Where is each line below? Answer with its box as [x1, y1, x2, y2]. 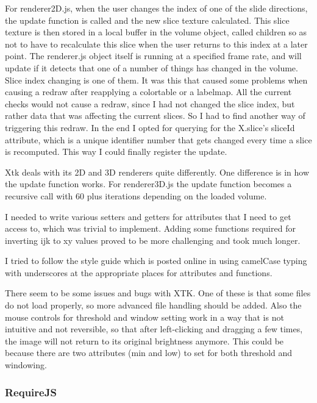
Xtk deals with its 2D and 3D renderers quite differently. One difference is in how [5, 165, 310, 178]
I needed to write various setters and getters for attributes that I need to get [5, 210, 291, 223]
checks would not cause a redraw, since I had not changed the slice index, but [5, 97, 295, 110]
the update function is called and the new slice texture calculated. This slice [5, 13, 290, 26]
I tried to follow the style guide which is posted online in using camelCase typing [5, 254, 307, 267]
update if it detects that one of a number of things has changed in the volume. [5, 61, 298, 74]
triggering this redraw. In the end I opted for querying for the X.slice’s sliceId [5, 121, 295, 134]
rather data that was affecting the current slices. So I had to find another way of [5, 109, 305, 122]
